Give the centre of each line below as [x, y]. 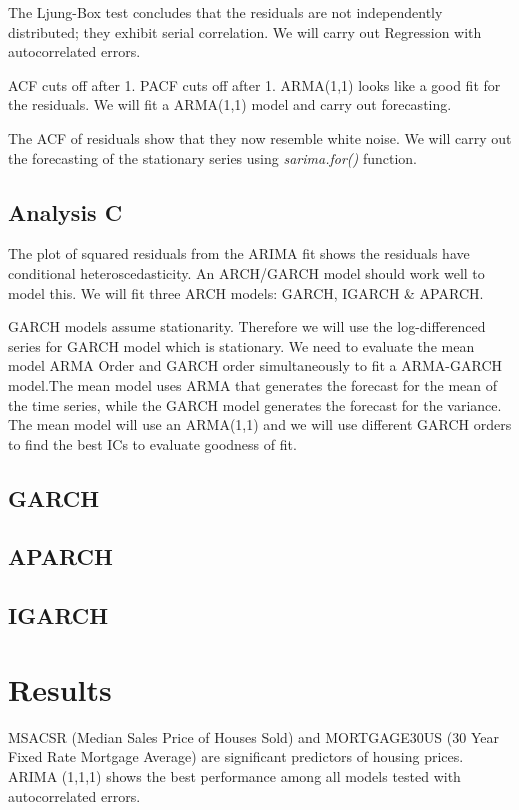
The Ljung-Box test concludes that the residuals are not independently [225, 12]
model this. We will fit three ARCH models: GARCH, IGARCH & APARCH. [246, 292]
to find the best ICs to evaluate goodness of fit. [152, 443]
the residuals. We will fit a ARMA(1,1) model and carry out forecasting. [230, 104]
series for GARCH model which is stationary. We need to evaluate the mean [241, 345]
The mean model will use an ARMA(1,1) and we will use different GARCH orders [260, 424]
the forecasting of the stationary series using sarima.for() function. [212, 157]
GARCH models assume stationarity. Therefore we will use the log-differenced [247, 326]
